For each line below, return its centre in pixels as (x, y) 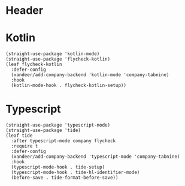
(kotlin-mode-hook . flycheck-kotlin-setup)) (69, 85)
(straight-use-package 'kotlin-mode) (53, 54)
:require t (25, 146)
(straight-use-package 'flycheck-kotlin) (58, 59)
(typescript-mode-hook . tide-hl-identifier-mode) (75, 172)
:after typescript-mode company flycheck (63, 141)
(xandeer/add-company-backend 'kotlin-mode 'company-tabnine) (90, 75)
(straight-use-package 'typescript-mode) (58, 125)
